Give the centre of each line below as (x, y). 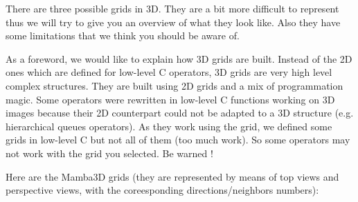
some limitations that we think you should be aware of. (123, 36)
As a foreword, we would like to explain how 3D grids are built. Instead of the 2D (179, 58)
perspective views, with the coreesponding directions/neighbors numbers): (162, 190)
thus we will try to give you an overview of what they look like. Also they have (173, 22)
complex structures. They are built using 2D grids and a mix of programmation (174, 85)
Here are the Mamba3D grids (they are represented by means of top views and (172, 176)
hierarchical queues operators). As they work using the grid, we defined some (169, 126)
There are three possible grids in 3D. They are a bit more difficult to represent (172, 8)
